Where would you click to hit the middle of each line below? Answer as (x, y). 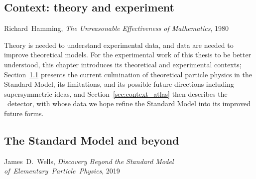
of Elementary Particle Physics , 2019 (62, 171)
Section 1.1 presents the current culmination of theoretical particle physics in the (128, 74)
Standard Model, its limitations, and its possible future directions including (119, 84)
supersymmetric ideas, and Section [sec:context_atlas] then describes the (116, 93)
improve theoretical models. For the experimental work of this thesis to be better (128, 55)
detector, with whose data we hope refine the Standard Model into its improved (129, 103)
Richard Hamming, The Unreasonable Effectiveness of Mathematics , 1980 (117, 28)
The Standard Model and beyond (92, 140)
